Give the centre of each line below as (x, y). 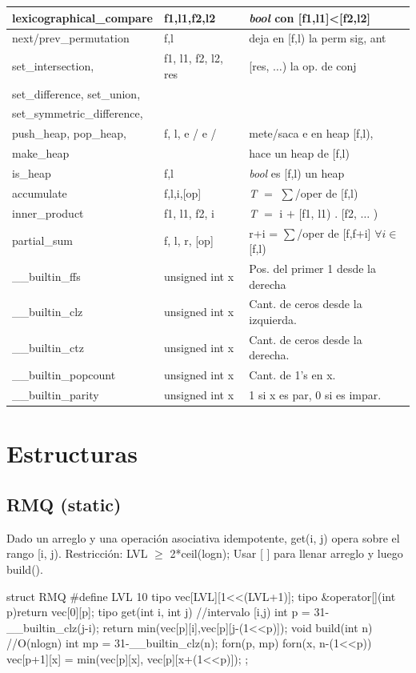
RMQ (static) (64, 504)
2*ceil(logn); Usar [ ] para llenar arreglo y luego (286, 553)
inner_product (48, 212)
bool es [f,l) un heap (297, 173)
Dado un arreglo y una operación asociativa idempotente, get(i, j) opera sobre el (203, 537)
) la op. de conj (319, 65)
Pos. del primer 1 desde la (312, 268)
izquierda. (273, 319)
